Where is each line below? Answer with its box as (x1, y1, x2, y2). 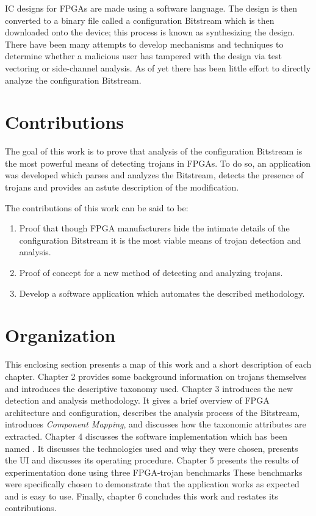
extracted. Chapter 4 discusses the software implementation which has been (5, 429, 287, 442)
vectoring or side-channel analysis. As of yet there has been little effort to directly (5, 61, 311, 74)
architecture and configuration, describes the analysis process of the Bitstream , (5, 405, 300, 418)
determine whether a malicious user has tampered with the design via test (5, 49, 282, 62)
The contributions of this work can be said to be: (5, 201, 189, 214)
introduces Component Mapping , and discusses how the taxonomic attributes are (5, 418, 306, 431)
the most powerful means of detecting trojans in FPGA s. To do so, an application (5, 156, 311, 169)
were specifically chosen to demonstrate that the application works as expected (5, 478, 300, 490)
